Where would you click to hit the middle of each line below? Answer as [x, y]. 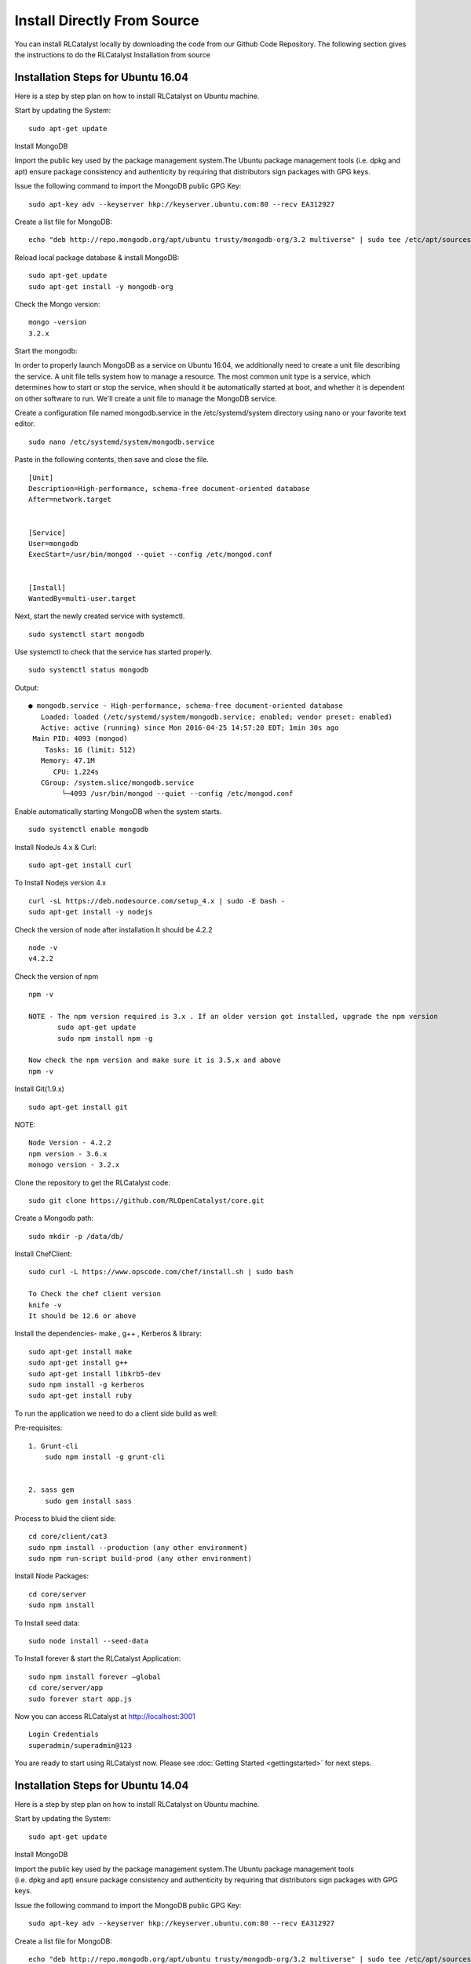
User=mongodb [53, 543]
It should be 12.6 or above [82, 1316]
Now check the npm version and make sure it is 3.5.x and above [155, 1060]
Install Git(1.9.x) [39, 1089]
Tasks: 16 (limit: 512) [90, 749]
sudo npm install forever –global [95, 1676]
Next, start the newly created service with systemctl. [100, 616]
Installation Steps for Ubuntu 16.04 [101, 77]
